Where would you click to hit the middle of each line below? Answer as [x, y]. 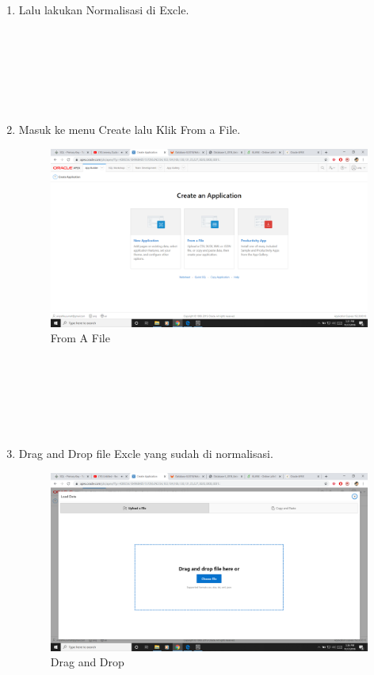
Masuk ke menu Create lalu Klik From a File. [130, 130]
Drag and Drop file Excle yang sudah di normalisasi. [146, 454]
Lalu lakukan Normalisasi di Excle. [104, 10]
